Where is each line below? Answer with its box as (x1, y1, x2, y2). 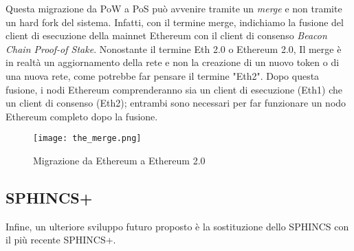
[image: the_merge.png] (33, 133, 142, 144)
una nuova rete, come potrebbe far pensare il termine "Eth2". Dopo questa (5, 68, 320, 83)
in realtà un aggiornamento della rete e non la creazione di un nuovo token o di (5, 55, 340, 69)
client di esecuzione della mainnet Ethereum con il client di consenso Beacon (5, 28, 327, 43)
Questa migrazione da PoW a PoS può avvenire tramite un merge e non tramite (5, 1, 342, 15)
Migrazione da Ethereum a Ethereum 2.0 (33, 153, 206, 167)
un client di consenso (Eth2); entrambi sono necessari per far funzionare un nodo (5, 96, 346, 110)
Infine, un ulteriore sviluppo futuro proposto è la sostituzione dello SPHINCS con (5, 219, 349, 233)
